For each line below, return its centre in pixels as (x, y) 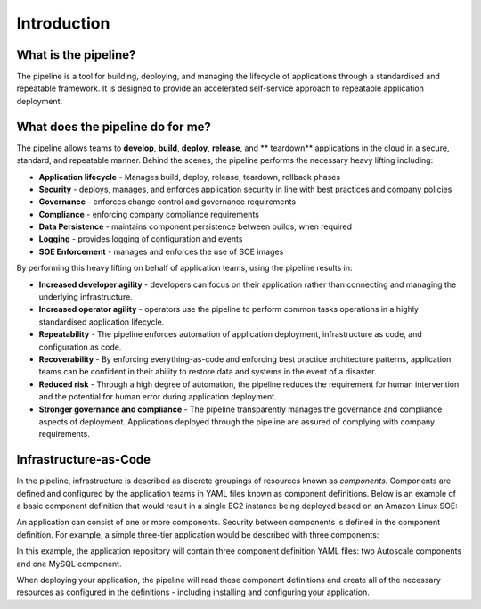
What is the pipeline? (76, 55)
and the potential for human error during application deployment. (158, 397)
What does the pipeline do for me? (114, 126)
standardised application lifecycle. (102, 322)
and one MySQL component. (69, 564)
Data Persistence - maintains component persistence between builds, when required (195, 226)
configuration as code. (80, 347)
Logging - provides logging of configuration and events (141, 239)
